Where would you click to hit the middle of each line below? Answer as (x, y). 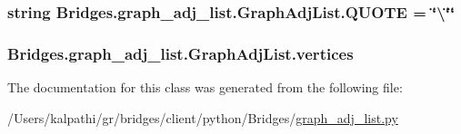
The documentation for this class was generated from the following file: (205, 87)
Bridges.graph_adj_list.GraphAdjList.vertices (180, 53)
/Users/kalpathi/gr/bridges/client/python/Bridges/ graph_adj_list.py (203, 117)
